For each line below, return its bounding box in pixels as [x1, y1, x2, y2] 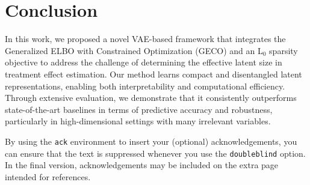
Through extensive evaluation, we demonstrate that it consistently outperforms [5, 91, 297, 104]
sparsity [269, 44, 298, 56]
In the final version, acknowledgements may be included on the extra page [5, 159, 279, 171]
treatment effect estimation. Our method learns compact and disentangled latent [5, 67, 302, 80]
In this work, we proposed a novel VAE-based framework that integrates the [5, 32, 286, 45]
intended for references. [5, 170, 91, 183]
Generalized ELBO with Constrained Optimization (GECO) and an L [5, 44, 263, 56]
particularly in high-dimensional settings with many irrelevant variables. [5, 115, 271, 127]
